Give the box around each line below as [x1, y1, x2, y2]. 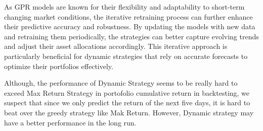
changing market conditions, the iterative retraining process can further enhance [4, 11, 253, 22]
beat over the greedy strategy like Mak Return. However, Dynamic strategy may [4, 107, 254, 117]
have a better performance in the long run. [4, 117, 137, 127]
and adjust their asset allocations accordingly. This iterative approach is [4, 41, 228, 51]
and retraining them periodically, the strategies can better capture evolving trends [4, 31, 259, 41]
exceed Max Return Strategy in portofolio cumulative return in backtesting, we [4, 87, 250, 98]
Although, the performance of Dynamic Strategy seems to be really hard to [4, 78, 238, 88]
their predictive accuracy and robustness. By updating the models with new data [4, 21, 255, 32]
